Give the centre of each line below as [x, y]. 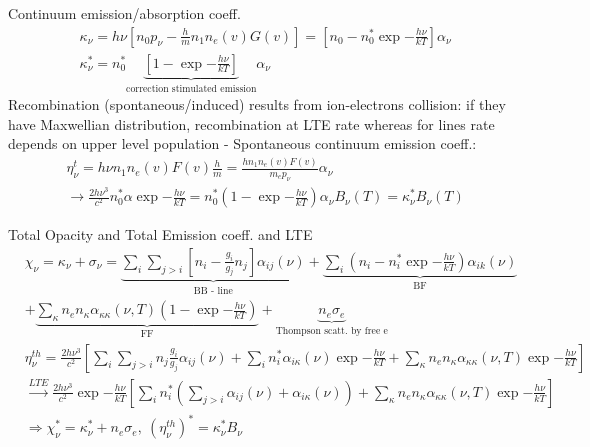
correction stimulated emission [191, 88]
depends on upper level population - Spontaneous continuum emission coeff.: [242, 143]
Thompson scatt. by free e [331, 330]
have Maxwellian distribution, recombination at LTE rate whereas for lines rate [251, 123]
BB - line [213, 290]
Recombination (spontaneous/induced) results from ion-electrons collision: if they [257, 104]
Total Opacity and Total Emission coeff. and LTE [160, 234]
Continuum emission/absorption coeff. [124, 13]
